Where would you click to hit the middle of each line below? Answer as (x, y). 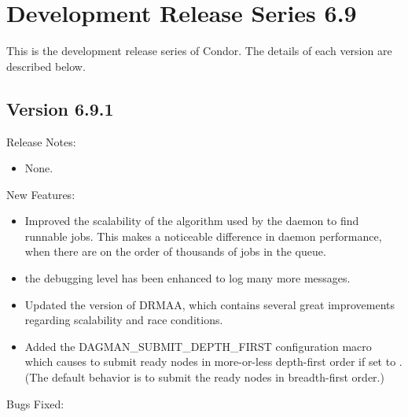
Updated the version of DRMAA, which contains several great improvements (210, 304)
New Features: (41, 194)
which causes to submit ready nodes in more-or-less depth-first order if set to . (213, 362)
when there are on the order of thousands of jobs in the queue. (175, 251)
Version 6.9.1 (60, 108)
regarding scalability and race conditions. (124, 320)
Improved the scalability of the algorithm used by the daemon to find (192, 221)
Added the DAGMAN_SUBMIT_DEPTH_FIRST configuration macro (198, 346)
